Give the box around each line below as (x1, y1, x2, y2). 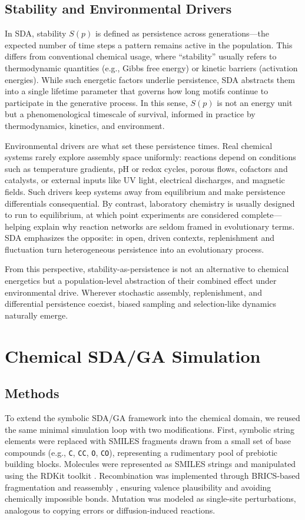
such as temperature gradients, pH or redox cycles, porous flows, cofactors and (5, 162, 288, 174)
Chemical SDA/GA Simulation (5, 343, 261, 367)
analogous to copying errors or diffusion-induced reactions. (5, 504, 216, 516)
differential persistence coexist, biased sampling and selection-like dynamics (5, 297, 277, 310)
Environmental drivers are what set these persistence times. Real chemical (5, 139, 273, 151)
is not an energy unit (217, 96, 293, 108)
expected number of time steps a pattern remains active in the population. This (5, 38, 293, 51)
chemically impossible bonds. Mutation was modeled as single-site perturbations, (5, 492, 296, 505)
